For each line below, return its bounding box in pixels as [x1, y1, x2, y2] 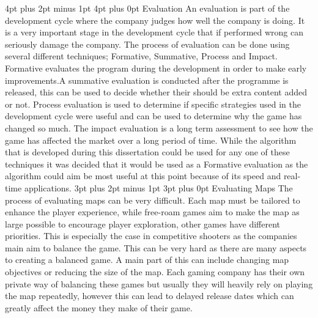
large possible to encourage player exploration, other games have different [5, 217, 281, 230]
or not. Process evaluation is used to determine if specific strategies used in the [5, 97, 301, 110]
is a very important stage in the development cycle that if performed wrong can [5, 26, 303, 39]
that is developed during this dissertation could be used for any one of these [5, 146, 290, 158]
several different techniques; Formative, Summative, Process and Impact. [5, 50, 278, 62]
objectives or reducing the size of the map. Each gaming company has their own [5, 265, 305, 278]
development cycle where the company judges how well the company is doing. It [5, 13, 305, 26]
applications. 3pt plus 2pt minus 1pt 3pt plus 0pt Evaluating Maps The [24, 181, 293, 194]
